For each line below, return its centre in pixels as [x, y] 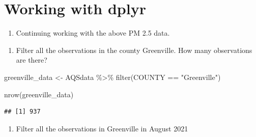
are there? [32, 60]
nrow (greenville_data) [39, 94]
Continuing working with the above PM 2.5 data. [93, 33]
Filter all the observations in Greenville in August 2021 [102, 128]
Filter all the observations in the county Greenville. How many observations [134, 50]
